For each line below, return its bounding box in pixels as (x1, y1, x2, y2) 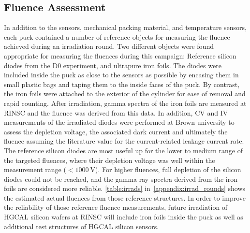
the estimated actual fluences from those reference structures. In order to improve (4, 192, 246, 203)
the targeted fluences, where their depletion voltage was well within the (4, 155, 215, 165)
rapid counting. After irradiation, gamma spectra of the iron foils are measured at (4, 98, 247, 108)
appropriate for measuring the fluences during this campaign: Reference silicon (4, 50, 236, 60)
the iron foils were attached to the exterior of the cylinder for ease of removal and (4, 88, 246, 99)
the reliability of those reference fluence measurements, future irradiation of (4, 202, 228, 212)
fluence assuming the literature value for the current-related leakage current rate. (4, 136, 244, 146)
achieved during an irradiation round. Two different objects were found (4, 41, 214, 51)
